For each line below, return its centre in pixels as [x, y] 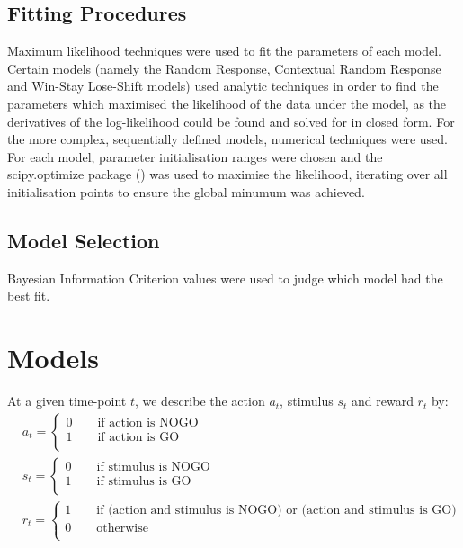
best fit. [29, 296]
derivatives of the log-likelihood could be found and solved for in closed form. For [231, 121]
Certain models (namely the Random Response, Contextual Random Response [224, 68]
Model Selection [84, 240]
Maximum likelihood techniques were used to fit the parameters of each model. [224, 51]
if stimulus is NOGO [153, 467]
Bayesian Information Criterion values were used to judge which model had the [225, 278]
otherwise [122, 529]
